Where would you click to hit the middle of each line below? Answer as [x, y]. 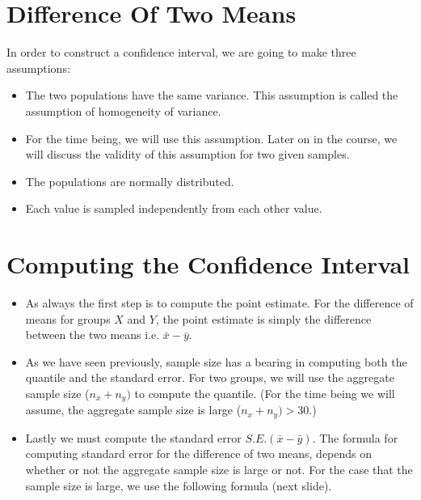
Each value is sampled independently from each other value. [174, 208]
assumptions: [38, 68]
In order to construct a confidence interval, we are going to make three [181, 52]
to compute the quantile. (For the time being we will [265, 393]
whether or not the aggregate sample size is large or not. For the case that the [219, 470]
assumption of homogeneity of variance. [123, 110]
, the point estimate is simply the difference [263, 318]
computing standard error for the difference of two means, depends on [199, 453]
